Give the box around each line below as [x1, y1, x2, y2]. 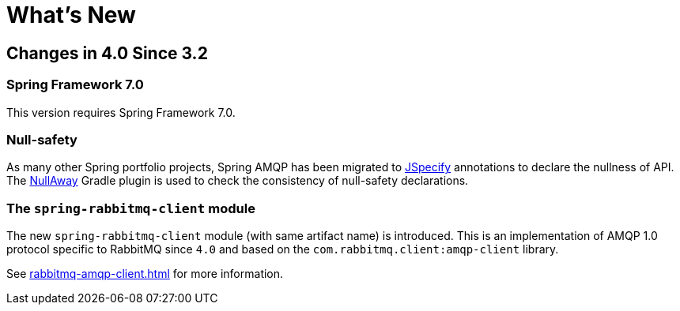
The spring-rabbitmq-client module [6, 200, 255, 216]
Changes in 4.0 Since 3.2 [6, 43, 208, 63]
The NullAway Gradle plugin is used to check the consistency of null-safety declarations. [6, 174, 469, 188]
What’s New [6, 2, 136, 28]
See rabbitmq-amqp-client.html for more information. [6, 267, 284, 281]
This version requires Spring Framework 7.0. [6, 105, 236, 119]
